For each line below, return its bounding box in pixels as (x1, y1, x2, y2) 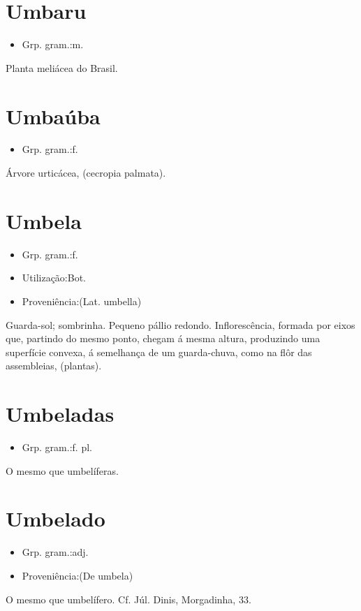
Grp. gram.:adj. (22, 545, 89, 559)
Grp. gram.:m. (22, 37, 84, 52)
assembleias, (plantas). (6, 358, 102, 373)
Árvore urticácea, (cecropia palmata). (6, 165, 166, 180)
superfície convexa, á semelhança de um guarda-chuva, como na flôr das (6, 344, 312, 359)
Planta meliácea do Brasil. (6, 60, 118, 75)
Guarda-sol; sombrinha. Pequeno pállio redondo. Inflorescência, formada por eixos (6, 317, 355, 332)
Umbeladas (6, 399, 115, 428)
